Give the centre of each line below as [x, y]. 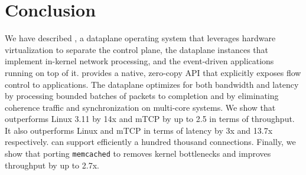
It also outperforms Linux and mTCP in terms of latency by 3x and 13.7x [139, 130]
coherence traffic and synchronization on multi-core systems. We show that [140, 107]
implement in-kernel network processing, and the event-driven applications [139, 61]
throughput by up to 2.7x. [52, 165]
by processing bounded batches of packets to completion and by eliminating [142, 96]
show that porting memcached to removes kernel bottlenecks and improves [138, 153]
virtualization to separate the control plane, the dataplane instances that [137, 49]
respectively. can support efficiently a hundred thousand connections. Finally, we [150, 142]
